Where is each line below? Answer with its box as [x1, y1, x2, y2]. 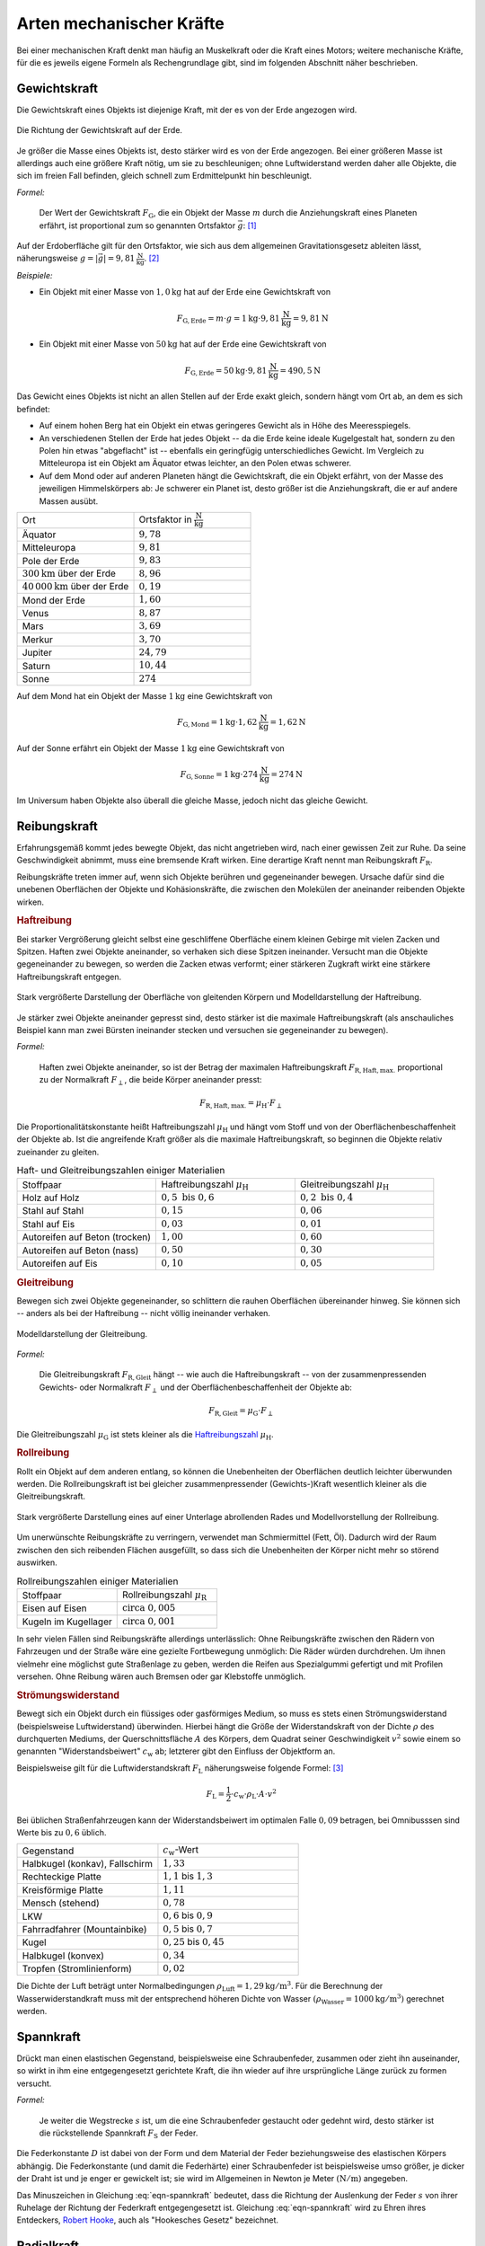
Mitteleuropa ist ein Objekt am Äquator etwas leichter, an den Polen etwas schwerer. [39, 458, 352, 469]
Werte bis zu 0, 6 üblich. [16, 1827, 107, 1838]
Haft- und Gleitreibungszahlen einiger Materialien [16, 1164, 225, 1177]
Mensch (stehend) [22, 1897, 101, 1909]
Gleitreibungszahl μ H [299, 1178, 390, 1192]
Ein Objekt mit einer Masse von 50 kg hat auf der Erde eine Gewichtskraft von [39, 339, 327, 349]
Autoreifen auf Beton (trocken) [22, 1231, 152, 1243]
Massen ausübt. [39, 495, 99, 507]
